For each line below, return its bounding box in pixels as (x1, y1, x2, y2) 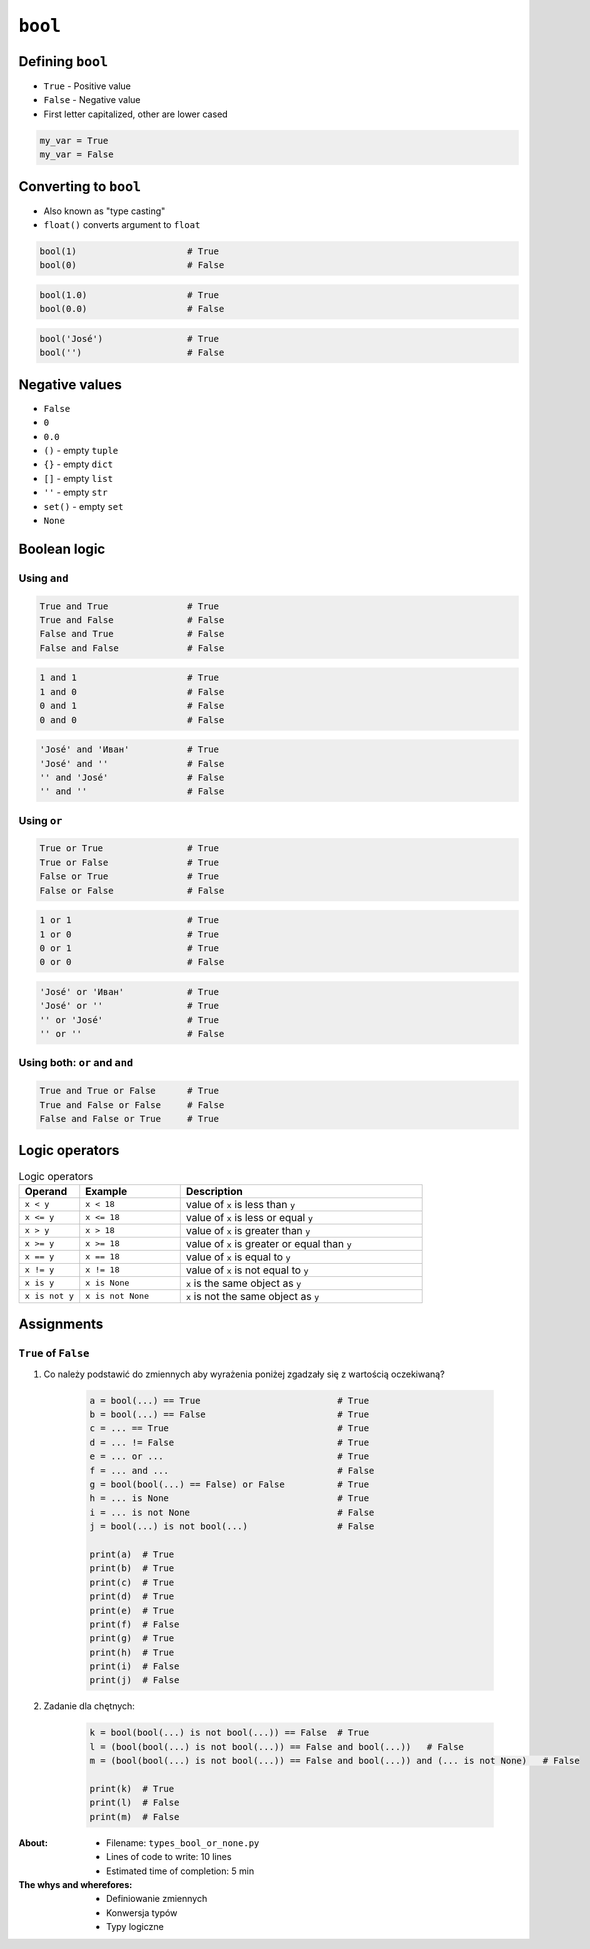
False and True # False (39, 628, 225, 640)
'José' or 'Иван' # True (39, 986, 220, 997)
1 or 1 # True (39, 915, 220, 926)
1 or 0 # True (39, 928, 220, 940)
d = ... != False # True (89, 1436, 370, 1448)
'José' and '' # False (39, 758, 225, 769)
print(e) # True (89, 1605, 175, 1616)
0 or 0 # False (39, 956, 225, 968)
